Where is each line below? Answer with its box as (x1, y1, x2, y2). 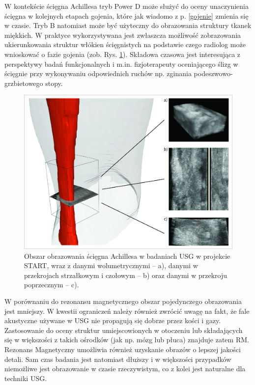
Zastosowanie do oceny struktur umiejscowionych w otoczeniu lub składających (4, 325, 243, 335)
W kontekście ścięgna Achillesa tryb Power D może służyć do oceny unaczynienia (4, 1, 249, 11)
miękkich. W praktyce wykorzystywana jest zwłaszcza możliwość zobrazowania (4, 29, 241, 40)
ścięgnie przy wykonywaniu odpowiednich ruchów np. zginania (4, 68, 192, 79)
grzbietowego (4, 78, 43, 88)
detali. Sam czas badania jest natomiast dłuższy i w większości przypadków (4, 354, 231, 364)
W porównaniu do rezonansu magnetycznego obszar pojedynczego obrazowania (4, 296, 242, 306)
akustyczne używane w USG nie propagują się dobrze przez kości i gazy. (4, 315, 221, 326)
